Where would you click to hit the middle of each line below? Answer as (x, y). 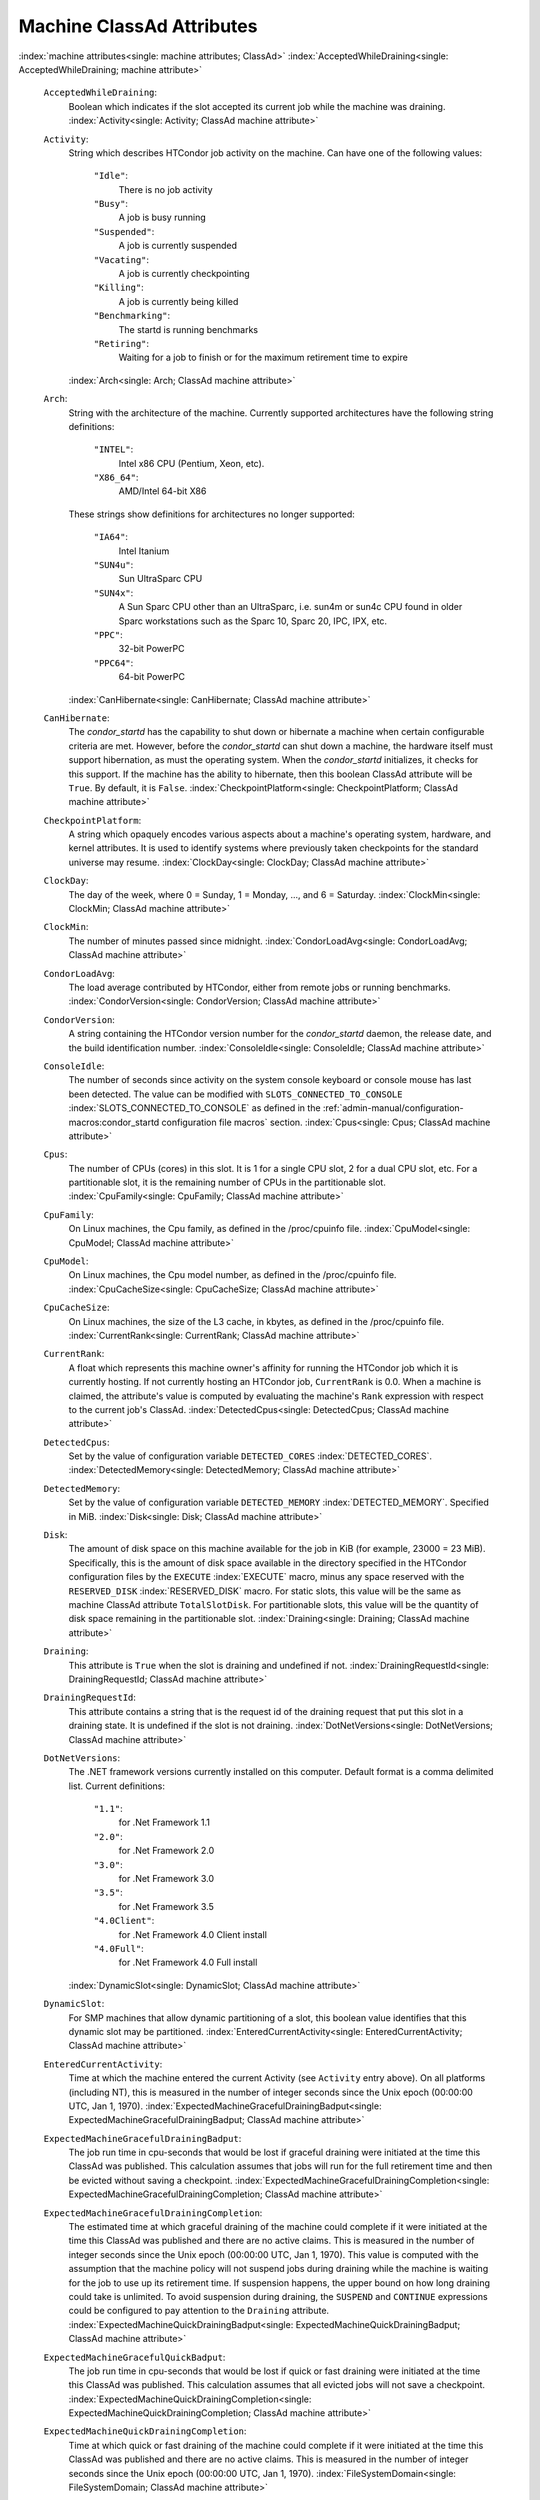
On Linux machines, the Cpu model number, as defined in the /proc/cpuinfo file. (232, 1275)
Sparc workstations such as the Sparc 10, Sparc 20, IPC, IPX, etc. (253, 621)
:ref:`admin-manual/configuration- (393, 1108)
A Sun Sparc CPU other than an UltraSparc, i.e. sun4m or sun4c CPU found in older (290, 607)
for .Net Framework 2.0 (166, 1851)
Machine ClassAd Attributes (138, 26)
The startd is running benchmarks (188, 329)
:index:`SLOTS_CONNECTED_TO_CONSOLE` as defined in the (194, 1108)
